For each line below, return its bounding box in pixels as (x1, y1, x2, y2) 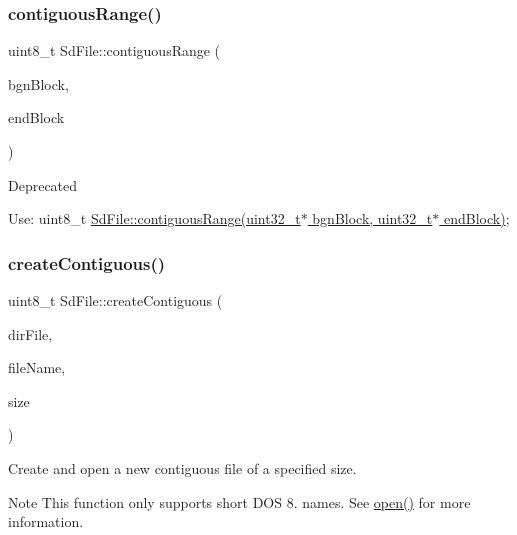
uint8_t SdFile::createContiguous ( (8, 290, 223, 310)
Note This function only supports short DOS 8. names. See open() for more (8, 491, 471, 512)
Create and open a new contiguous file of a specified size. (8, 457, 357, 478)
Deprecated (8, 174, 78, 195)
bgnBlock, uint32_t (312, 208, 433, 229)
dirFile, (8, 323, 53, 344)
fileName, (8, 357, 66, 378)
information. (8, 511, 84, 532)
